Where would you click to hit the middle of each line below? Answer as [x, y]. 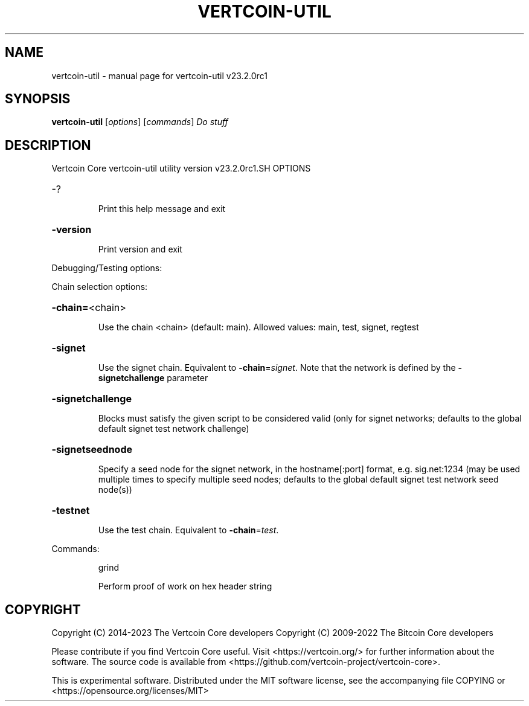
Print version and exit [140, 249]
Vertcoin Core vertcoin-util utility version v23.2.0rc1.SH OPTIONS [181, 168]
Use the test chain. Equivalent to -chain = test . [188, 530]
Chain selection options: [100, 287]
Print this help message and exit [162, 209]
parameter [188, 378]
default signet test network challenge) [174, 429]
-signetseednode [92, 450]
